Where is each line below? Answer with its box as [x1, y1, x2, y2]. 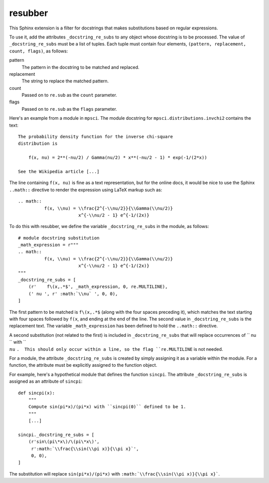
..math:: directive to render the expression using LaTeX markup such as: [9, 187, 162, 193]
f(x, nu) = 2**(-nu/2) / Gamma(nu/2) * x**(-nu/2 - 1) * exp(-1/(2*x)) [28, 155, 207, 161]
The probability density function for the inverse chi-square [18, 134, 173, 140]
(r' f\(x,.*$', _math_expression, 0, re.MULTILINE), [28, 284, 168, 289]
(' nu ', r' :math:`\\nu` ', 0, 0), [28, 291, 118, 296]
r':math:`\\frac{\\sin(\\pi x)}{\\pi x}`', [31, 446, 139, 452]
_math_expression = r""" [18, 242, 79, 248]
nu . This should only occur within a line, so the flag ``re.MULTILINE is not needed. [9, 346, 224, 352]
